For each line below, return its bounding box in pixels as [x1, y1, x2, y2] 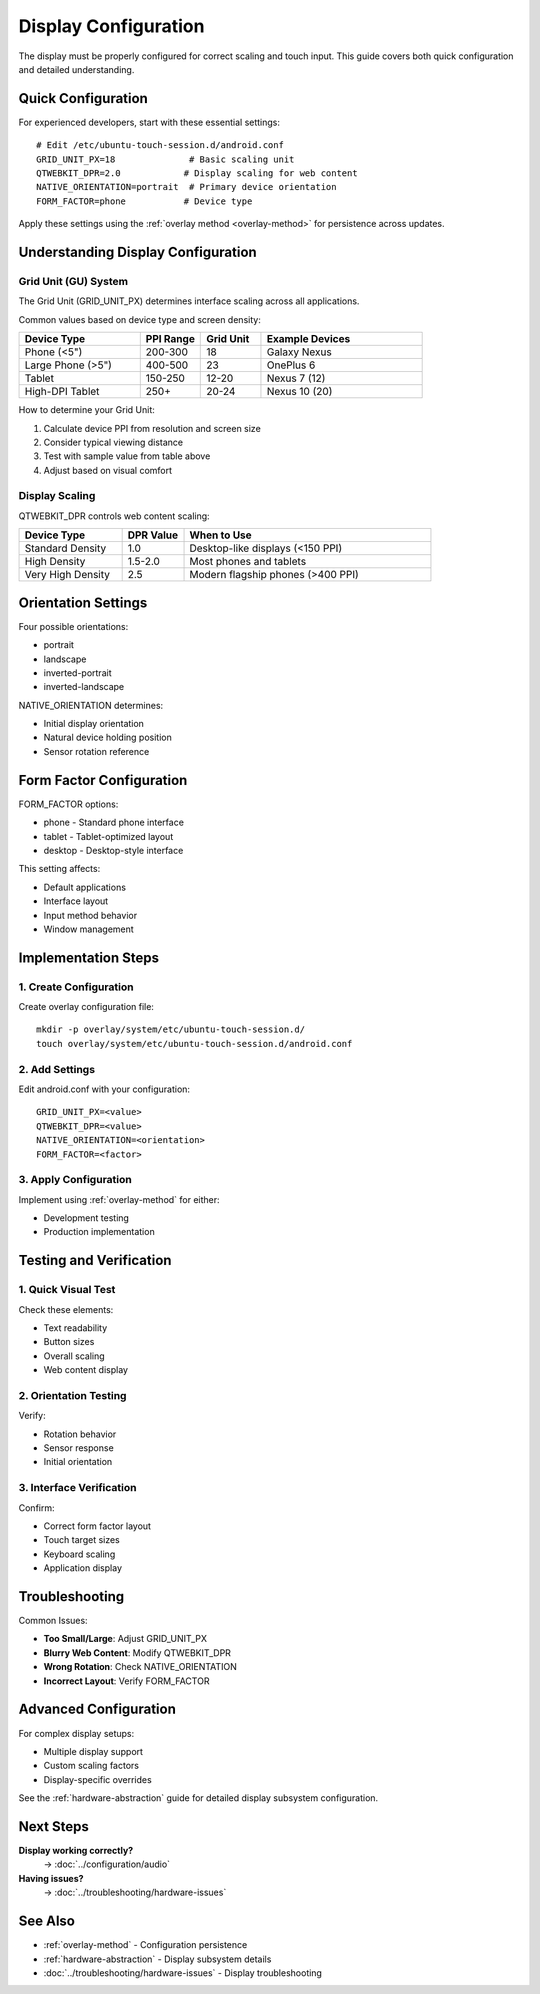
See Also [18, 1913, 75, 1930]
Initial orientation [43, 1456, 113, 1468]
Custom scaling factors [43, 1760, 140, 1772]
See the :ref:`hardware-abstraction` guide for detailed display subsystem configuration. [18, 1792, 379, 1804]
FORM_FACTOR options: [18, 798, 119, 810]
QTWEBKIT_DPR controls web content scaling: [18, 510, 210, 522]
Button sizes [43, 1336, 95, 1348]
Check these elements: [18, 1303, 114, 1315]
